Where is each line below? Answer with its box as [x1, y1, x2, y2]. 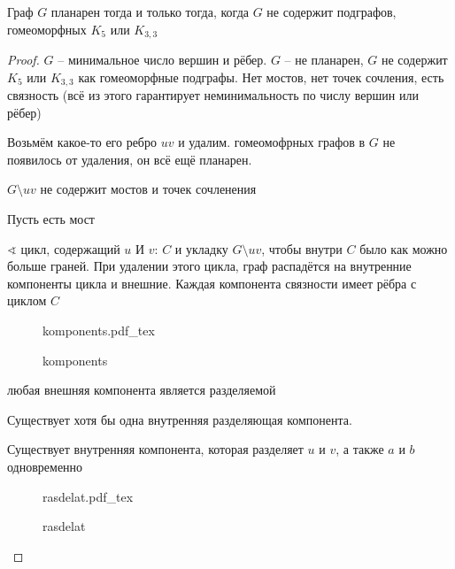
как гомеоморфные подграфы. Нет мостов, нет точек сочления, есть [78, 67, 444, 86]
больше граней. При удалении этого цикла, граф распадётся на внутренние [7, 257, 412, 275]
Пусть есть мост [7, 210, 95, 228]
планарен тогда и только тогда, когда [50, 3, 249, 20]
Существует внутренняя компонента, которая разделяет [7, 440, 304, 458]
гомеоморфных [7, 19, 87, 38]
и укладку [174, 239, 228, 258]
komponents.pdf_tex [42, 321, 155, 340]
